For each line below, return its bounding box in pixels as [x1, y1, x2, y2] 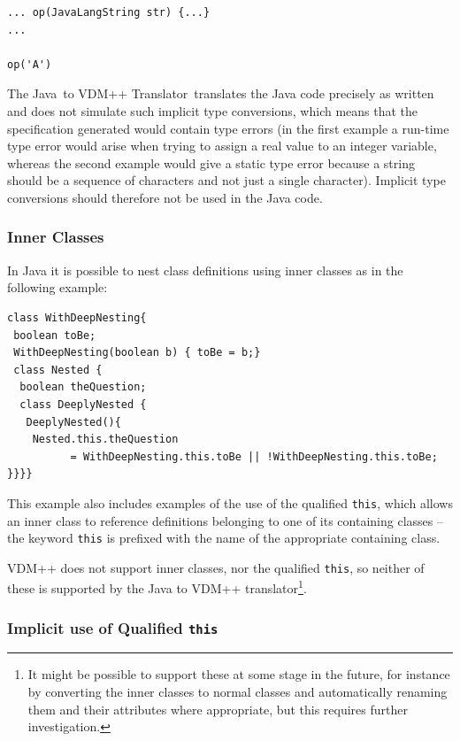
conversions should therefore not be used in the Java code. [7, 188, 323, 206]
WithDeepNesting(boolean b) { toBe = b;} [13, 346, 261, 359]
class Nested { [13, 363, 103, 376]
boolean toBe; [13, 328, 96, 342]
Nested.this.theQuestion [32, 433, 179, 446]
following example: [7, 278, 108, 297]
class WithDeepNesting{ [7, 311, 147, 324]
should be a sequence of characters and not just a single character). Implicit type [7, 171, 446, 189]
